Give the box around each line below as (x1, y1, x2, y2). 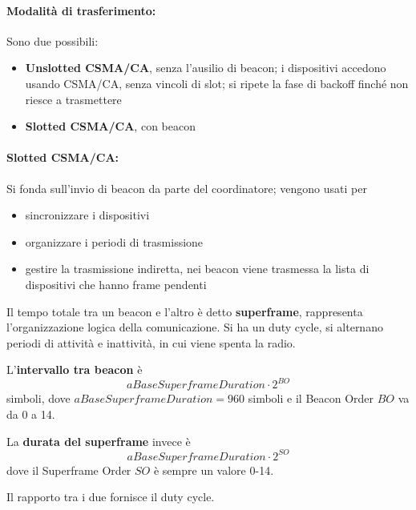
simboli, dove (6, 390, 71, 407)
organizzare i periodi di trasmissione (25, 233, 204, 250)
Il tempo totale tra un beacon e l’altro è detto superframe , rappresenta (6, 303, 363, 319)
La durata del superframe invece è (6, 432, 191, 449)
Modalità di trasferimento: (6, 2, 156, 18)
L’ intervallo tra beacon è (6, 361, 143, 378)
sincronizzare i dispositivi (25, 207, 150, 223)
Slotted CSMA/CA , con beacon (25, 118, 196, 135)
